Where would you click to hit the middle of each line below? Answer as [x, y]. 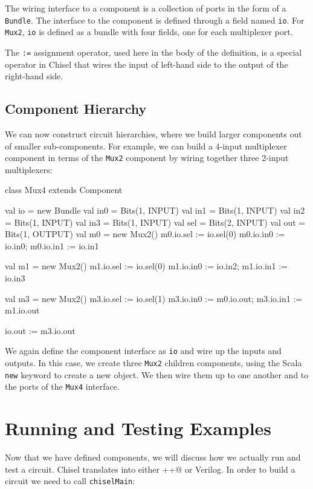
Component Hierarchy [76, 109]
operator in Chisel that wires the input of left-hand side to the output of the [147, 64]
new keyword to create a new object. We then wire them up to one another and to [157, 374]
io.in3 [15, 277]
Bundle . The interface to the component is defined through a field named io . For [155, 20]
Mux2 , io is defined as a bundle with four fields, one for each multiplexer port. [149, 32]
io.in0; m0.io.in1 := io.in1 [52, 245]
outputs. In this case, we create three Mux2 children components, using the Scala [153, 362]
